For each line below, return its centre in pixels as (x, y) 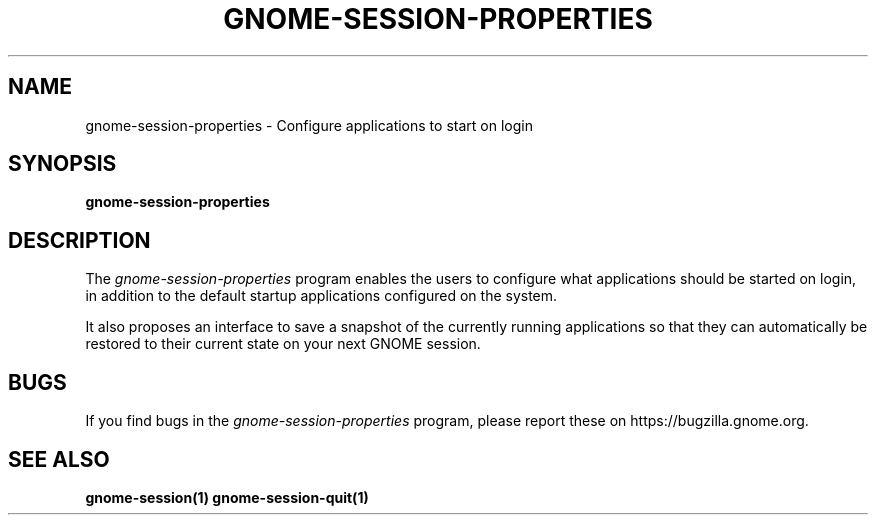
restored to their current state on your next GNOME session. (283, 344)
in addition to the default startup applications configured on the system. (321, 296)
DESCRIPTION (79, 240)
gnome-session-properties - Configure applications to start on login (309, 125)
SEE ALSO (59, 459)
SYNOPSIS (62, 164)
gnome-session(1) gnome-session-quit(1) (227, 497)
